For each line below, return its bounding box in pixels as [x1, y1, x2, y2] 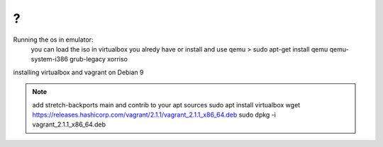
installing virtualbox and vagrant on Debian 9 [13, 68, 145, 76]
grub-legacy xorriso [70, 55, 128, 64]
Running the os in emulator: [13, 35, 94, 44]
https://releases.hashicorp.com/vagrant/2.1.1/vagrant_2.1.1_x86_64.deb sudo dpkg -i [32, 110, 277, 119]
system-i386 [30, 55, 69, 64]
